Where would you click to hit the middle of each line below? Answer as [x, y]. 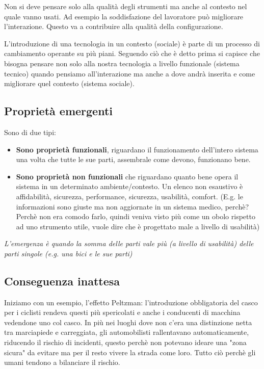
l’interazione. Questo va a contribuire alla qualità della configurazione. [114, 26]
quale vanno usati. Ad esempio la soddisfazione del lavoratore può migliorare [124, 16]
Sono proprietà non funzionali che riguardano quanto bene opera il [127, 176]
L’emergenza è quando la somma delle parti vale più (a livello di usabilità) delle [129, 243]
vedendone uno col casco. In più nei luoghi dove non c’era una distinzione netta [128, 322]
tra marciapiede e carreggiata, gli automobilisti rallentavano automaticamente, [127, 332]
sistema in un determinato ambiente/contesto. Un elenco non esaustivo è [129, 186]
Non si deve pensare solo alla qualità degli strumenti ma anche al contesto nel [126, 6]
